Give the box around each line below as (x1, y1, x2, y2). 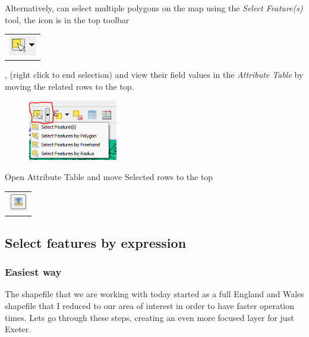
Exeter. (5, 323, 31, 335)
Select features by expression (5, 233, 187, 251)
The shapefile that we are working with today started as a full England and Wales (5, 288, 304, 300)
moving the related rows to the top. (5, 80, 134, 92)
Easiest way (5, 264, 62, 279)
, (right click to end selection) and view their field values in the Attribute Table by (5, 68, 304, 81)
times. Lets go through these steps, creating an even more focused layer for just (5, 311, 294, 323)
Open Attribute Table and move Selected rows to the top (5, 170, 213, 182)
